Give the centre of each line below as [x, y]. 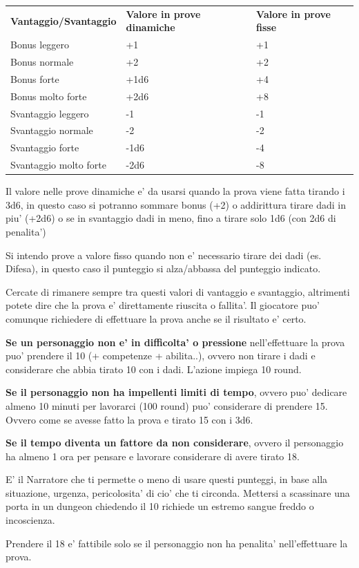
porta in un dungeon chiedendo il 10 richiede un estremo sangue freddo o [160, 506]
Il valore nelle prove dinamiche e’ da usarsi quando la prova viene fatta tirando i [175, 191]
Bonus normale [42, 62]
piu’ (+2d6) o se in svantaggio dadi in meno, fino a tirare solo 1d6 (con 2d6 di [171, 218]
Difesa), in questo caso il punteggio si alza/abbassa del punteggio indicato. [163, 268]
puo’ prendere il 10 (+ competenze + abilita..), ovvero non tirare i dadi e [161, 356]
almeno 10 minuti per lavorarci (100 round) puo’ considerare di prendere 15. [167, 405]
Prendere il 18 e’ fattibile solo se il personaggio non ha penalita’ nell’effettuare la [177, 543]
